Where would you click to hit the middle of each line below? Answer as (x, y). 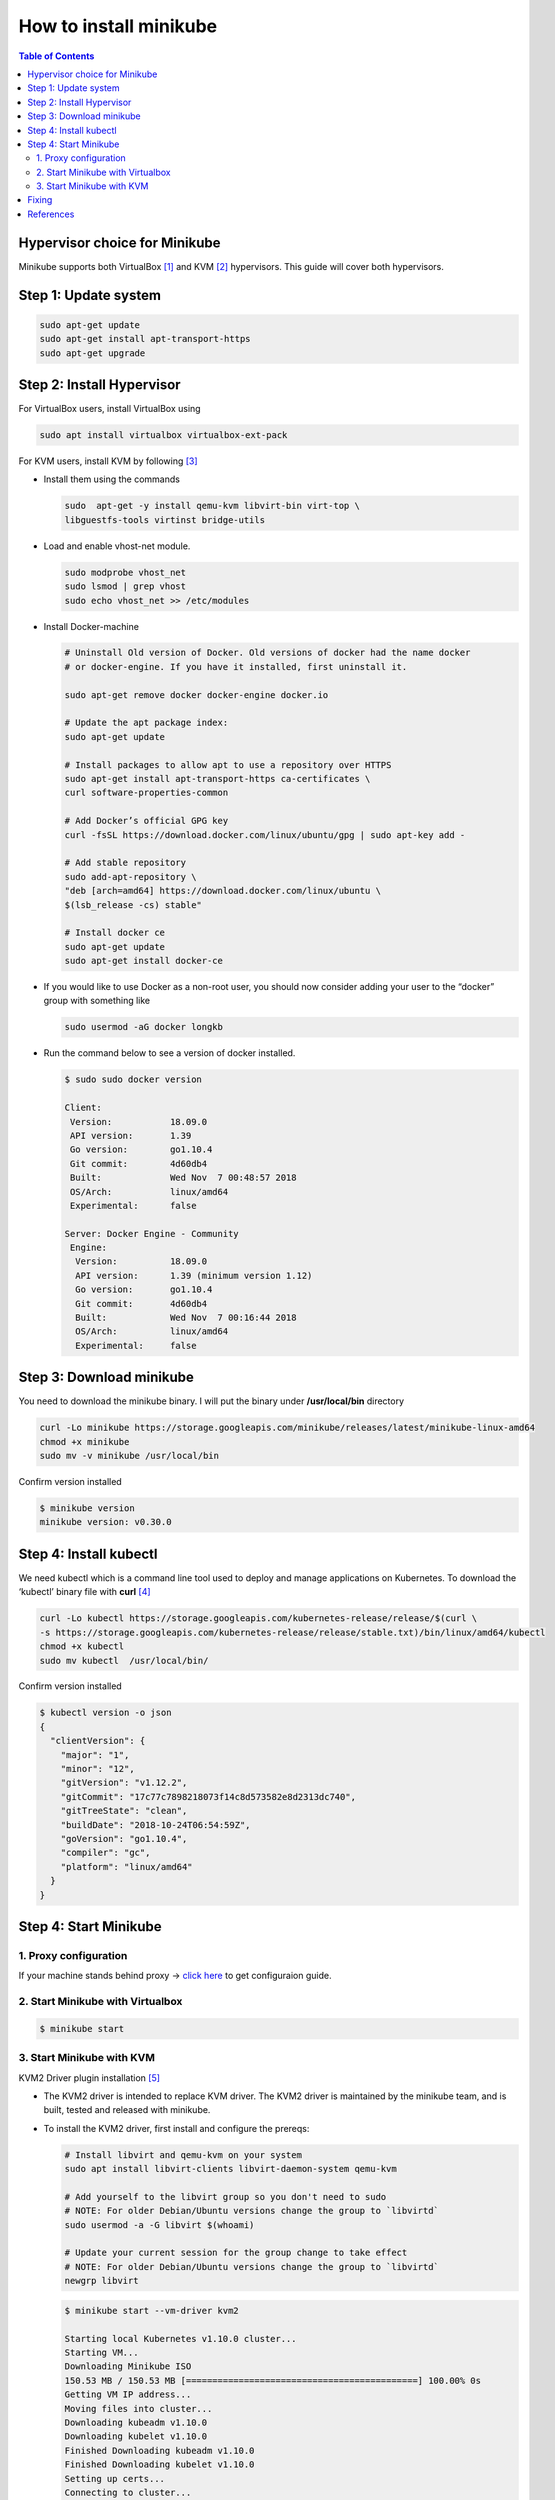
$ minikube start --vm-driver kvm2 (151, 2310)
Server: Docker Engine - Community (151, 1233)
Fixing (40, 200)
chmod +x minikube (84, 1441)
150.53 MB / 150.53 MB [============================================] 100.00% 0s (273, 2380)
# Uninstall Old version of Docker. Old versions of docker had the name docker (267, 653)
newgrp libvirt (101, 2281)
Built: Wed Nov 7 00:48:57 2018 (183, 1178)
